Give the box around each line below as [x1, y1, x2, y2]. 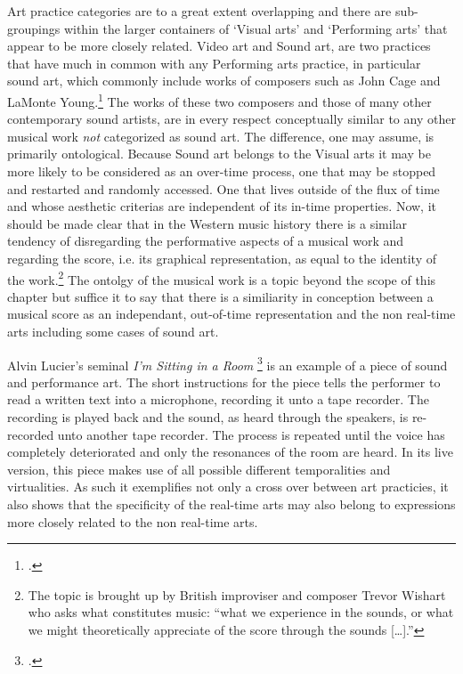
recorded [7, 425, 54, 443]
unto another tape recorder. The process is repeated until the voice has [57, 425, 445, 443]
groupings [7, 19, 61, 37]
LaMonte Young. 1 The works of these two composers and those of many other [7, 89, 432, 110]
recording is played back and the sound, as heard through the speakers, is [7, 408, 409, 426]
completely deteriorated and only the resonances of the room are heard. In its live [7, 443, 453, 461]
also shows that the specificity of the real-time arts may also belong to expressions [7, 495, 456, 513]
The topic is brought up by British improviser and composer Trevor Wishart [28, 585, 446, 604]
